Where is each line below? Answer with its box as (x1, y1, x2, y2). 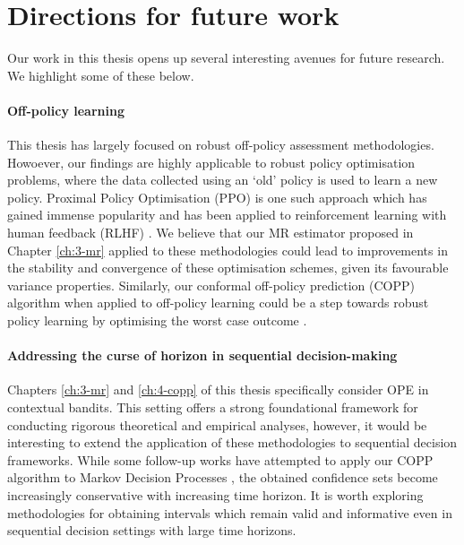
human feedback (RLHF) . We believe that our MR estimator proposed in (7, 223, 414, 242)
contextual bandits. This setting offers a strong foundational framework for (7, 398, 418, 417)
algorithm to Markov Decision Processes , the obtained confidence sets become (7, 468, 438, 487)
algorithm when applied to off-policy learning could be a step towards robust (7, 293, 429, 312)
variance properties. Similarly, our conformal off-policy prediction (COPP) (7, 275, 416, 294)
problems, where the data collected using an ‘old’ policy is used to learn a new (7, 170, 438, 189)
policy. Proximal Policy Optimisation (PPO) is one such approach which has (7, 187, 427, 206)
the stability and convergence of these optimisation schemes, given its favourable (7, 258, 449, 277)
